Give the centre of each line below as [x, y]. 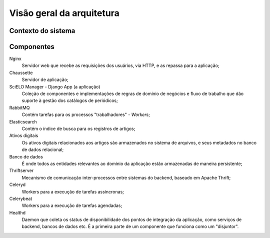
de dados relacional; [43, 149]
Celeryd [17, 184]
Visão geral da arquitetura [64, 13]
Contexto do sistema [42, 31]
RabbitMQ [19, 107]
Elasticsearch [23, 121]
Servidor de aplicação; [45, 79]
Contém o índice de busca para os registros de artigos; [78, 128]
